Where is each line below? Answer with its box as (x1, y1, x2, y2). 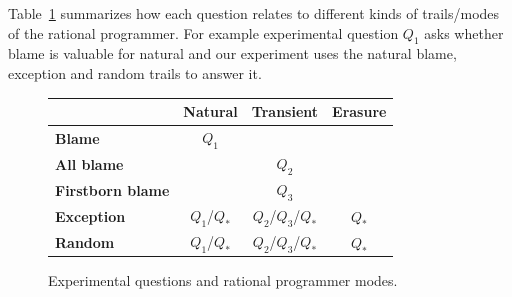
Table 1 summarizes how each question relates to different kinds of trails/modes (8, 3, 500, 23)
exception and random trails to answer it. (8, 62, 262, 83)
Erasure (332, 101, 387, 122)
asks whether (424, 22, 504, 43)
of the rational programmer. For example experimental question (8, 22, 399, 43)
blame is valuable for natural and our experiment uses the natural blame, (8, 43, 457, 64)
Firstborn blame (55, 179, 170, 200)
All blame (55, 153, 124, 174)
